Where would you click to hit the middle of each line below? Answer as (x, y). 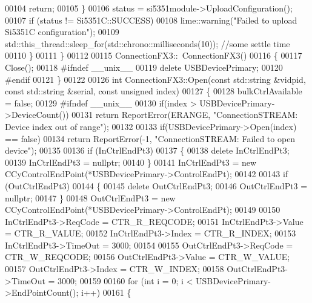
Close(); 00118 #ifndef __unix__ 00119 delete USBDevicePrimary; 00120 (144, 67)
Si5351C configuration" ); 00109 (62, 32)
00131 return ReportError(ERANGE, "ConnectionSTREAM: (185, 115)
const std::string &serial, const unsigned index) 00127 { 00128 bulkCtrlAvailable (154, 91)
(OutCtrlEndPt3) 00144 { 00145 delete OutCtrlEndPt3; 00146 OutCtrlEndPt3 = (156, 185)
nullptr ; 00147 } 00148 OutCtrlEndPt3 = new (90, 197)
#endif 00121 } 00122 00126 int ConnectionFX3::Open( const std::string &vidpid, (155, 79)
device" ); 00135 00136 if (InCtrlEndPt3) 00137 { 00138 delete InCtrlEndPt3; (147, 150)
